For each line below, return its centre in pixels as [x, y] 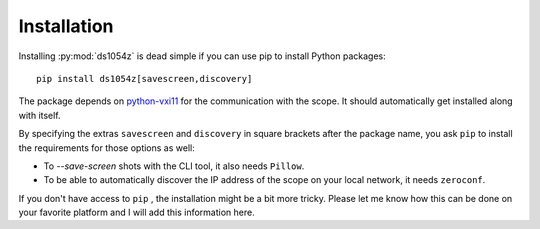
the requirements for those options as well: [106, 147]
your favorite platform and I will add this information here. [136, 212]
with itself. [39, 115]
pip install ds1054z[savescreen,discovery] [144, 78]
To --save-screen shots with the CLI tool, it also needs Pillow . [174, 166]
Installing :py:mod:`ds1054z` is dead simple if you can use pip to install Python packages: [202, 56]
